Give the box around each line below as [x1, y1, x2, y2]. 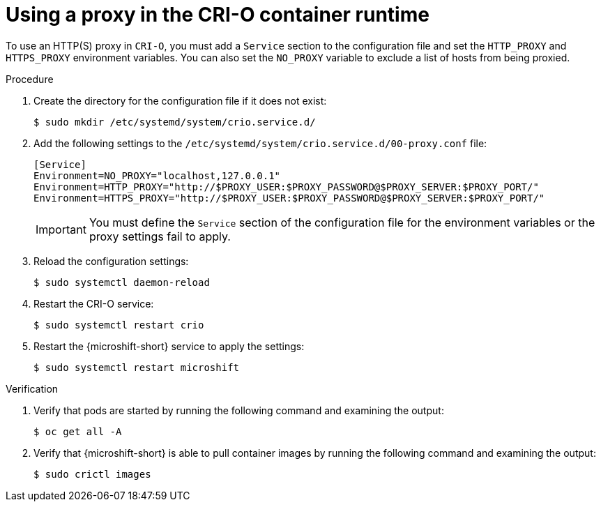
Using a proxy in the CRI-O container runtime [6, 3, 429, 27]
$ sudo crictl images [33, 468, 151, 480]
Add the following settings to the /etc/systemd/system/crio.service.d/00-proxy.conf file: [33, 137, 487, 149]
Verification [6, 382, 59, 395]
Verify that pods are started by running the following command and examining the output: [33, 404, 444, 416]
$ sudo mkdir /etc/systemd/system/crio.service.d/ [33, 116, 316, 128]
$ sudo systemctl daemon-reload [33, 276, 210, 288]
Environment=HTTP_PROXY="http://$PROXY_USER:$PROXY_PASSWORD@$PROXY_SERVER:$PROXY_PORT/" [33, 181, 539, 192]
